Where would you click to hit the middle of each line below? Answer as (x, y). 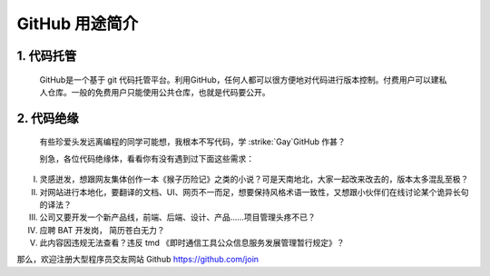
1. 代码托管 (47, 56)
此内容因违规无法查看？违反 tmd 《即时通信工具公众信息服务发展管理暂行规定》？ (192, 243)
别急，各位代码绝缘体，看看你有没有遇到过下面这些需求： (147, 158)
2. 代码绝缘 (48, 118)
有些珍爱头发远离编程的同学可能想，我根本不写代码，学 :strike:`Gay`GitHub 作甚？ (192, 142)
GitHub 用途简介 (78, 24)
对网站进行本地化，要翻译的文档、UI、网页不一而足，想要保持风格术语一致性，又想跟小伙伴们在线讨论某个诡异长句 (254, 192)
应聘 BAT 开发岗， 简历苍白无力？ (102, 230)
